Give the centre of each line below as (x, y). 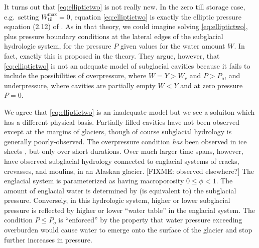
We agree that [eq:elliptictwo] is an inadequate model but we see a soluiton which (129, 111)
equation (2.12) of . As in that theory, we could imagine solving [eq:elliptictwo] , (126, 26)
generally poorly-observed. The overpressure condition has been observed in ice (125, 141)
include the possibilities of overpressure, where (75, 75)
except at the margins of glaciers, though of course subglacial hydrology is (118, 132)
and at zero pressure (212, 85)
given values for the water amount (173, 46)
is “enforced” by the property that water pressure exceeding (150, 220)
